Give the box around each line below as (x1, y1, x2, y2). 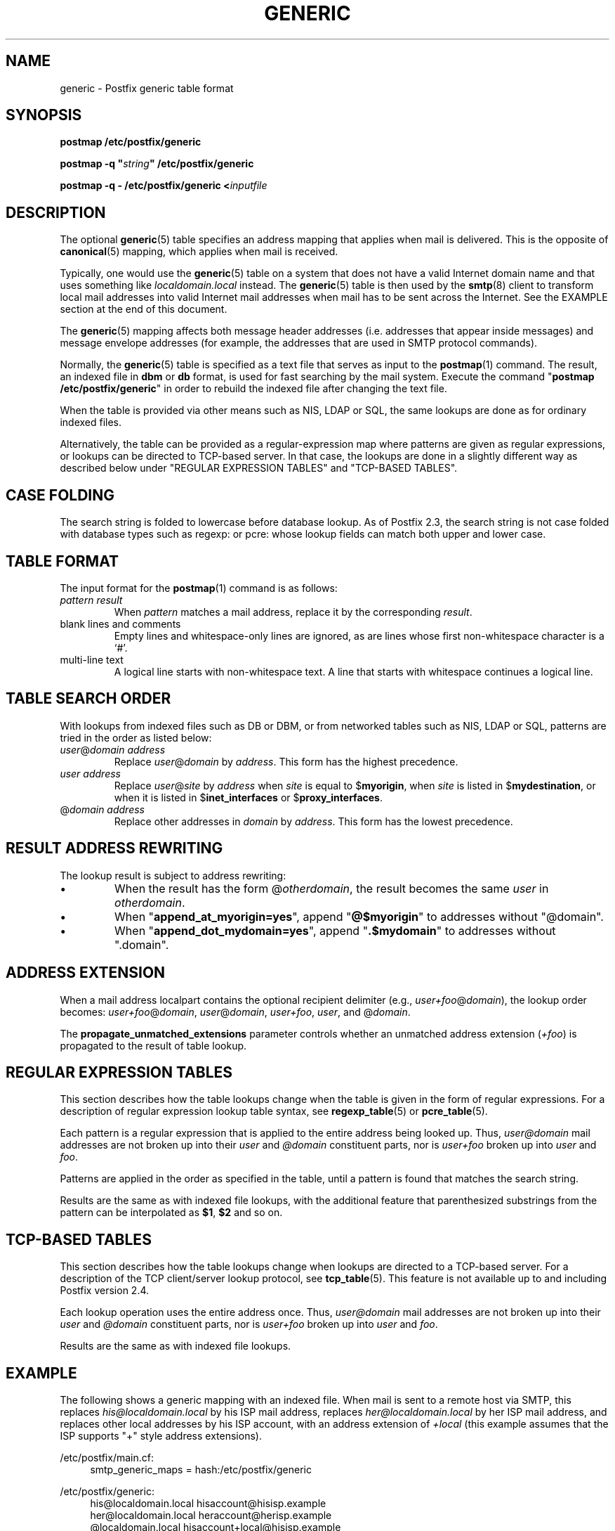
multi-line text (60, 653, 124, 666)
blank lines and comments (60, 617, 181, 630)
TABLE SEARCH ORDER (6, 690, 171, 708)
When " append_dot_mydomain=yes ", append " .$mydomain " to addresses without (114, 923, 556, 938)
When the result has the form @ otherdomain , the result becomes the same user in (114, 881, 549, 896)
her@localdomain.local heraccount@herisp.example (90, 1509, 332, 1522)
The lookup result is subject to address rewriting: (60, 869, 286, 881)
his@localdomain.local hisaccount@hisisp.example (90, 1497, 326, 1510)
